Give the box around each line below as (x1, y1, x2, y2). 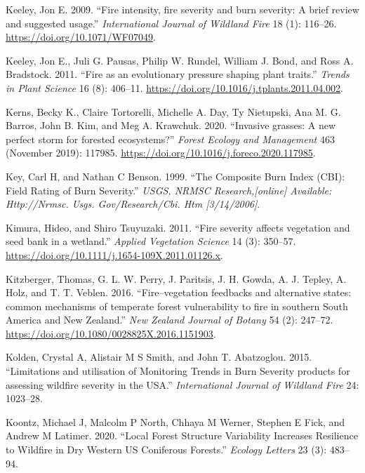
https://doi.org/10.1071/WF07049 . (6, 29, 156, 44)
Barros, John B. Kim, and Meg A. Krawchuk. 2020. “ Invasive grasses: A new (6, 118, 336, 133)
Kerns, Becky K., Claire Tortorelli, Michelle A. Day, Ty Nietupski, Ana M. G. (6, 104, 341, 119)
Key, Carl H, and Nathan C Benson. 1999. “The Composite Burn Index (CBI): (6, 168, 345, 183)
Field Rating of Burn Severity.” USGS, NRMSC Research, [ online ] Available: (6, 182, 332, 197)
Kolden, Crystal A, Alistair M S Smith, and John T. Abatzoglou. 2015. (6, 349, 312, 364)
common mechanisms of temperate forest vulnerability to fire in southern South (6, 298, 348, 313)
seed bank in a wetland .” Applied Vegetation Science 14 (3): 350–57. (6, 234, 296, 248)
